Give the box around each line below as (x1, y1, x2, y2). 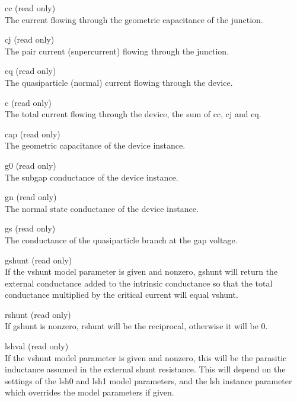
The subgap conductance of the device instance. (5, 171, 178, 183)
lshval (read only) (5, 340, 69, 352)
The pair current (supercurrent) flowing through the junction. (5, 44, 229, 57)
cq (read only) (5, 65, 56, 77)
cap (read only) (5, 127, 60, 140)
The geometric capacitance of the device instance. (5, 139, 186, 152)
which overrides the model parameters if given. (5, 386, 174, 398)
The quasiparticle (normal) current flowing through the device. (5, 76, 233, 88)
